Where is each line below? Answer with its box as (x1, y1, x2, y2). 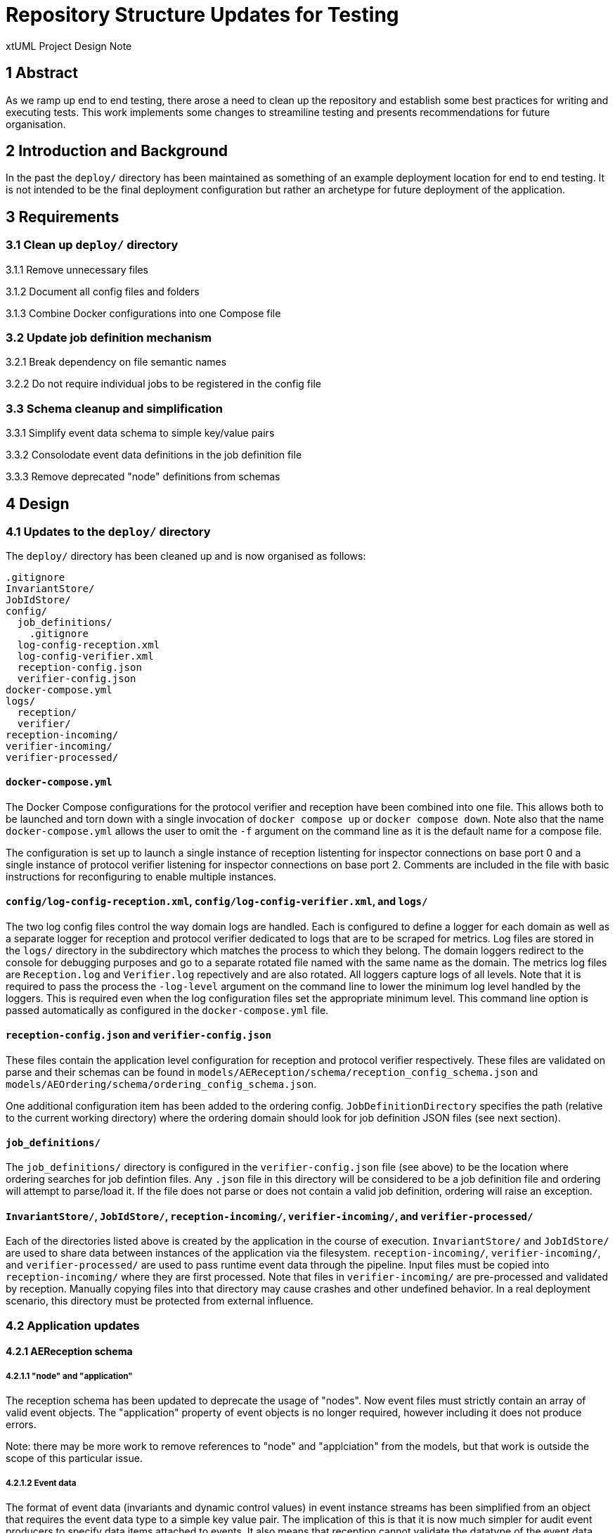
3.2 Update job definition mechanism (6, 331, 212, 345)
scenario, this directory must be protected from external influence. (6, 1295, 313, 1307)
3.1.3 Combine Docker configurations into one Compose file (6, 307, 281, 319)
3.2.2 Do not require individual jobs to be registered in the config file (6, 378, 321, 390)
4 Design (6, 494, 70, 513)
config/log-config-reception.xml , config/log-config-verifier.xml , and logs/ (6, 895, 428, 908)
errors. (6, 1418, 37, 1431)
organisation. (6, 117, 66, 130)
